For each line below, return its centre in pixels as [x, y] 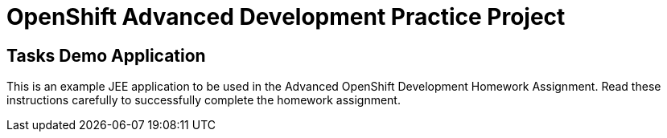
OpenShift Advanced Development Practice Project [286, 17]
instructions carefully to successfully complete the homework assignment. [204, 100]
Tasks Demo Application [106, 55]
